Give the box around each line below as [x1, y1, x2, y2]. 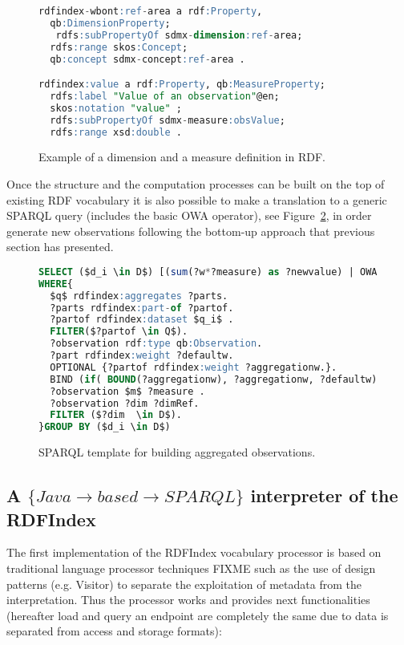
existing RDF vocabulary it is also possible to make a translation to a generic [6, 191, 387, 208]
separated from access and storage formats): [6, 623, 222, 639]
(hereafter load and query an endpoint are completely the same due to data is [6, 606, 389, 623]
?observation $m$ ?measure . [50, 385, 205, 397]
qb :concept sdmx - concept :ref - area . [50, 53, 245, 65]
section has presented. [6, 238, 114, 255]
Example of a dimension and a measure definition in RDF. [38, 148, 325, 165]
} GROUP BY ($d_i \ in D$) [38, 421, 171, 433]
